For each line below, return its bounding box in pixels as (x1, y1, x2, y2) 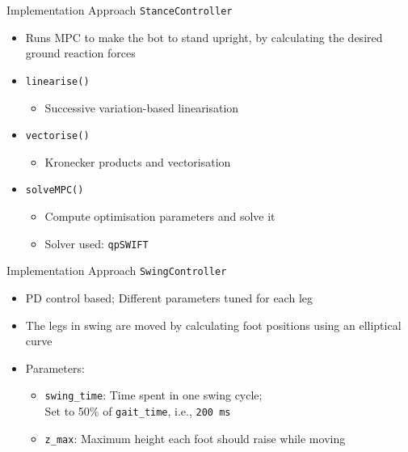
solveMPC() (25, 184, 84, 196)
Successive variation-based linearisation (44, 99, 239, 116)
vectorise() (25, 130, 90, 142)
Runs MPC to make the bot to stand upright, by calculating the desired (25, 28, 383, 45)
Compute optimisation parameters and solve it (44, 208, 276, 224)
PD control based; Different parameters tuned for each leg (25, 289, 313, 306)
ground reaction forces (25, 44, 136, 61)
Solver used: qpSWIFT (44, 234, 149, 251)
